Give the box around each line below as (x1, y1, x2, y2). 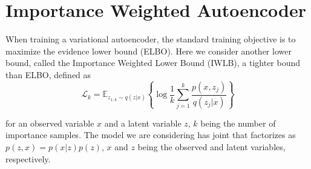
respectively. (5, 152, 51, 165)
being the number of (200, 116, 276, 129)
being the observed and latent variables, (137, 141, 286, 153)
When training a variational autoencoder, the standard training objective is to (5, 33, 296, 45)
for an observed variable (5, 116, 94, 129)
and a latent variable (104, 116, 182, 129)
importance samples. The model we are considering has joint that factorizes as (5, 128, 296, 141)
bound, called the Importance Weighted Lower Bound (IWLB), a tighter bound (5, 56, 301, 69)
